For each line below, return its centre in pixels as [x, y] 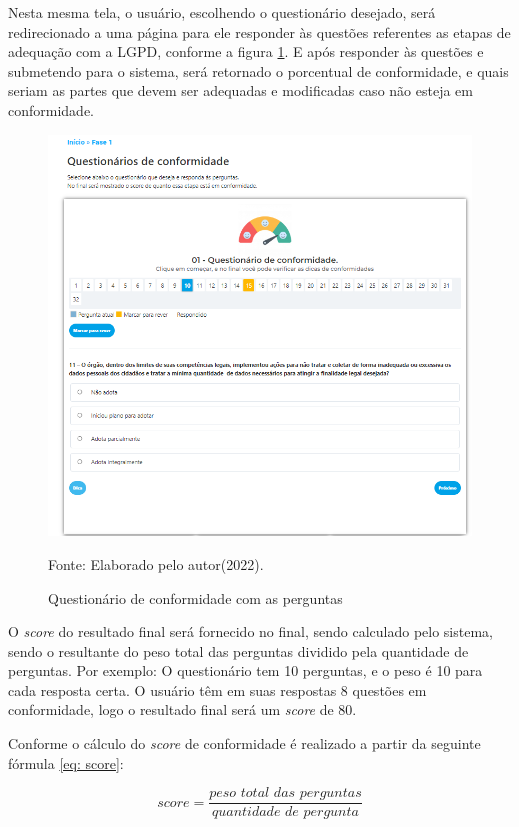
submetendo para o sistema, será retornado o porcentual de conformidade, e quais [258, 70]
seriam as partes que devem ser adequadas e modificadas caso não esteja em [240, 90]
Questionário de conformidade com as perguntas [195, 597]
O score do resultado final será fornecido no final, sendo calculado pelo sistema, [250, 631]
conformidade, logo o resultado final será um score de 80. [182, 709]
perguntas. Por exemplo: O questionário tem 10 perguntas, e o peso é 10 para [245, 670]
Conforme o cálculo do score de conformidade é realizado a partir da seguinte [244, 743]
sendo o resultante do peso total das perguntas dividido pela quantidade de [238, 650]
